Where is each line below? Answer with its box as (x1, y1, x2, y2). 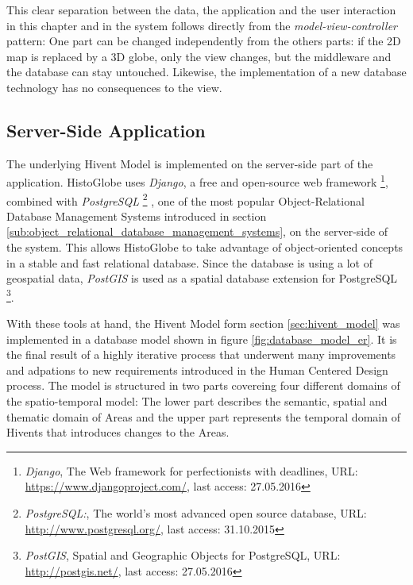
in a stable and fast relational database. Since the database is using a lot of (6, 254, 372, 271)
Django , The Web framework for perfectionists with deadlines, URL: (25, 462, 358, 479)
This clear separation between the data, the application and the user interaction (6, 2, 396, 17)
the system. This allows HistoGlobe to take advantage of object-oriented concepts (6, 239, 403, 256)
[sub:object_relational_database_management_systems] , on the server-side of (6, 223, 388, 240)
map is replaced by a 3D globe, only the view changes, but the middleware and (6, 48, 392, 64)
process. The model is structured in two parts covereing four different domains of (6, 377, 400, 394)
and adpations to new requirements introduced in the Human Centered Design (6, 361, 388, 378)
